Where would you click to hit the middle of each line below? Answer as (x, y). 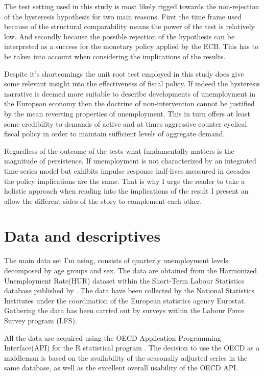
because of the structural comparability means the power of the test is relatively (129, 26)
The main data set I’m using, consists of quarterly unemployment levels (116, 260)
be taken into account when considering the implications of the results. (115, 56)
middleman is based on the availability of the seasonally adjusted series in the (126, 357)
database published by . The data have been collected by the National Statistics (129, 290)
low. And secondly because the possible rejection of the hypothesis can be (119, 36)
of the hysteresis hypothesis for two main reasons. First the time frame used (123, 16)
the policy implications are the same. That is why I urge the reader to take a (125, 181)
